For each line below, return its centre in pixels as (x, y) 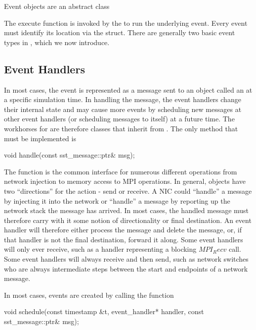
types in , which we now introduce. (57, 42)
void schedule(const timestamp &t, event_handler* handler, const (104, 311)
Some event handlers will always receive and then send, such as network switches (126, 259)
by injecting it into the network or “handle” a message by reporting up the (117, 200)
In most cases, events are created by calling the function (89, 295)
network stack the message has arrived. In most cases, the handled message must (127, 210)
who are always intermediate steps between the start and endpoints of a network (126, 268)
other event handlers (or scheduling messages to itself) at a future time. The (119, 119)
